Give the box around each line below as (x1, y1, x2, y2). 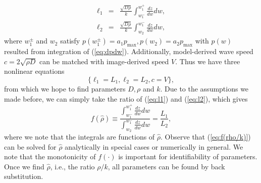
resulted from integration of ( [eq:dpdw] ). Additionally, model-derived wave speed (4, 46, 253, 57)
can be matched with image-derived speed (39, 56, 169, 66)
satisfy (60, 35, 80, 46)
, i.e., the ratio (50, 161, 95, 171)
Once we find (4, 161, 44, 171)
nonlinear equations (4, 66, 65, 76)
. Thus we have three (175, 56, 240, 66)
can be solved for (4, 141, 57, 152)
